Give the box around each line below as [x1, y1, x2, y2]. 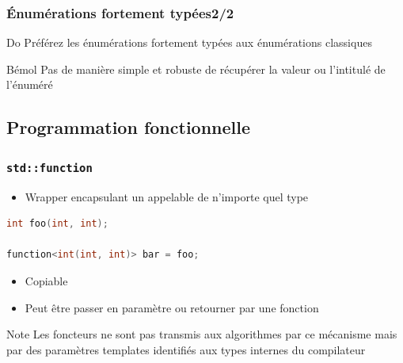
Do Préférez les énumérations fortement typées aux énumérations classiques [6, 34, 372, 51]
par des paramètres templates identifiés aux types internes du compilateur [6, 341, 366, 357]
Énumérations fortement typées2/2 [6, 2, 234, 22]
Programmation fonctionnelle [6, 115, 251, 139]
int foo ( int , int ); [6, 218, 108, 230]
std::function [6, 161, 93, 174]
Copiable [25, 272, 68, 288]
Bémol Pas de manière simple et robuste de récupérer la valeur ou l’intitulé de [6, 60, 386, 77]
